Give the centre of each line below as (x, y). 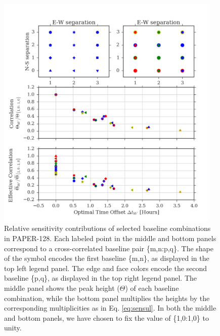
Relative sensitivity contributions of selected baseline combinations (107, 228)
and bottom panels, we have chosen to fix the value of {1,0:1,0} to (106, 317)
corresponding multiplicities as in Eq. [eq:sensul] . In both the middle (110, 308)
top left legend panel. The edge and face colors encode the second (106, 268)
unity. (13, 328)
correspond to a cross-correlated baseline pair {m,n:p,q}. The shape (109, 248)
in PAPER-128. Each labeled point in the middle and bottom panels (110, 238)
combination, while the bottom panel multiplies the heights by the (107, 298)
